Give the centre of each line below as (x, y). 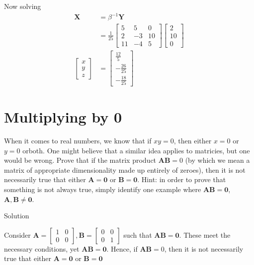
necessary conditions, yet (42, 248)
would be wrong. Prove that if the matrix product (80, 160)
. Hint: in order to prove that (182, 179)
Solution (17, 216)
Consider (17, 234)
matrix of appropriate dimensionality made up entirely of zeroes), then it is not (125, 169)
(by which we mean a (217, 160)
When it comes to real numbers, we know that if (78, 140)
